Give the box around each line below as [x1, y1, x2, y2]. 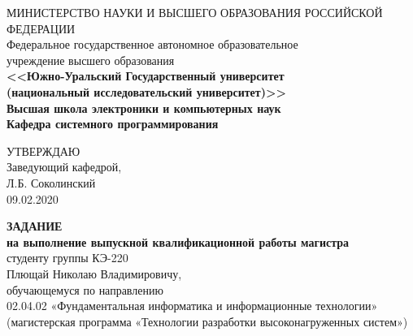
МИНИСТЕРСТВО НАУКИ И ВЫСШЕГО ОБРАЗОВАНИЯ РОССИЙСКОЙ [7, 4, 383, 20]
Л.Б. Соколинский [7, 174, 96, 191]
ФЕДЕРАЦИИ [7, 19, 76, 37]
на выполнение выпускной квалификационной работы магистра [7, 233, 350, 250]
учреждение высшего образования [7, 51, 175, 68]
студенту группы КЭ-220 [7, 249, 128, 266]
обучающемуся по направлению [7, 281, 163, 298]
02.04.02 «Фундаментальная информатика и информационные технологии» [7, 297, 378, 314]
